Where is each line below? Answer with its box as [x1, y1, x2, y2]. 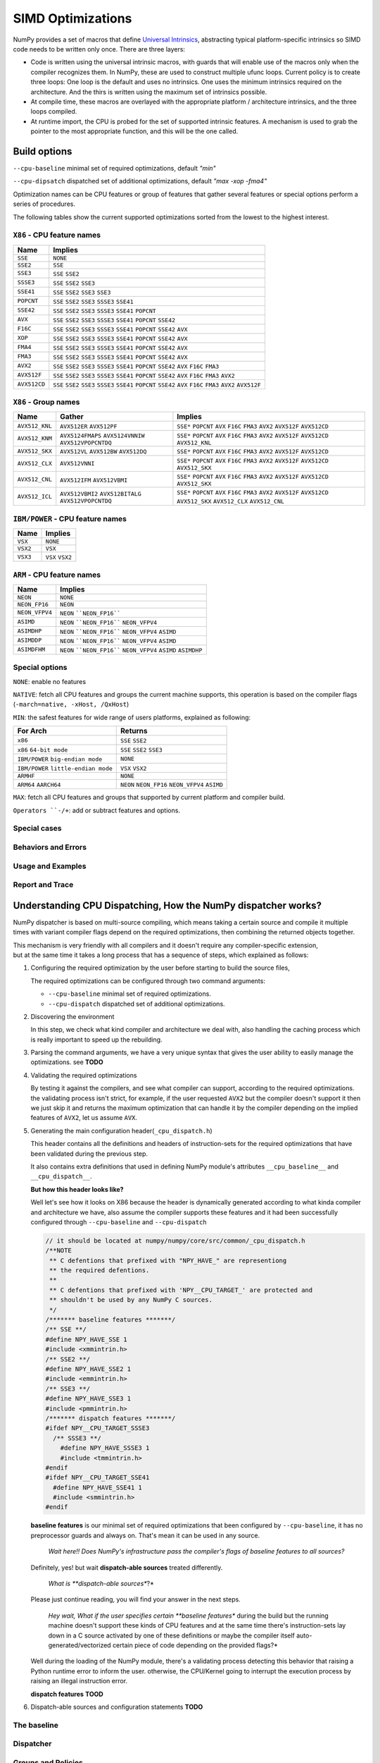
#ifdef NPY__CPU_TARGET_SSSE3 [45, 1425, 150, 1432]
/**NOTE [45, 1247, 72, 1255]
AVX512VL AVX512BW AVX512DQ [60, 448, 147, 456]
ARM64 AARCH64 [17, 781, 61, 789]
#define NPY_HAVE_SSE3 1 [45, 1395, 132, 1403]
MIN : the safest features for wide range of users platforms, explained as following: [13, 713, 251, 721]
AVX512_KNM [17, 434, 53, 442]
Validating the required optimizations [30, 1070, 137, 1079]
